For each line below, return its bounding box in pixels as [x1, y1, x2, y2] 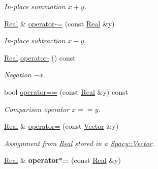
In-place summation [4, 1, 66, 11]
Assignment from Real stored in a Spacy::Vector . [4, 137, 155, 148]
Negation [4, 69, 31, 80]
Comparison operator [4, 103, 70, 114]
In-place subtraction [4, 35, 66, 46]
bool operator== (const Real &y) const [4, 86, 128, 97]
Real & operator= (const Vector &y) [4, 121, 119, 131]
